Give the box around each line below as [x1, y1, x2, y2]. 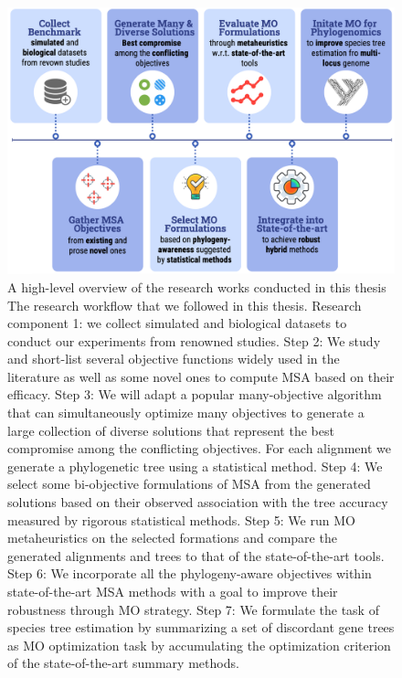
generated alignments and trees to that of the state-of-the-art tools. [7, 546, 385, 565]
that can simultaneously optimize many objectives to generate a [7, 403, 365, 422]
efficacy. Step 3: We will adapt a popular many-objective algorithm [7, 385, 382, 404]
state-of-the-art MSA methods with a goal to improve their [7, 582, 338, 601]
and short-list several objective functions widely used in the [7, 349, 340, 368]
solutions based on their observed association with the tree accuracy [7, 493, 388, 512]
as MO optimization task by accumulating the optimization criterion [7, 635, 391, 654]
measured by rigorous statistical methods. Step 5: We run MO [7, 510, 355, 529]
